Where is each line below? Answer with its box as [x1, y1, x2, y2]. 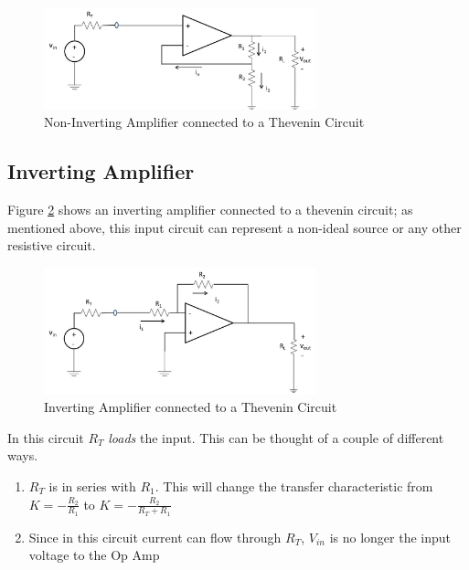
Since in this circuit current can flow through [28, 527, 282, 546]
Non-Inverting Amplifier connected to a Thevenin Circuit [44, 112, 365, 132]
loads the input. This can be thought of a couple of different [108, 427, 444, 447]
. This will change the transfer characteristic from [155, 476, 433, 495]
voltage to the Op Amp [28, 545, 160, 565]
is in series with [48, 476, 136, 495]
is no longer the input [329, 527, 452, 546]
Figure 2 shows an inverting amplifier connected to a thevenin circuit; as [7, 200, 413, 219]
